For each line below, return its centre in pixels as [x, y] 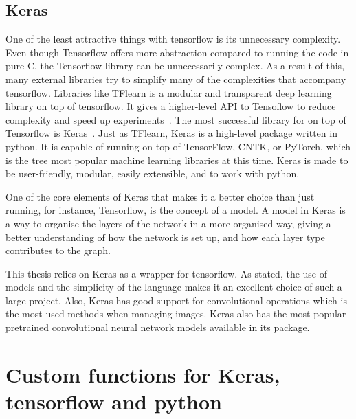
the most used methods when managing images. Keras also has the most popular [176, 314]
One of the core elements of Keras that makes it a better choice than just [160, 196]
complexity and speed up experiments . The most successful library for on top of [176, 119]
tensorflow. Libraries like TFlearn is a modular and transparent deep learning [169, 92]
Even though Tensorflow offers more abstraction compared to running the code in [177, 52]
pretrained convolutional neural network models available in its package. [158, 327]
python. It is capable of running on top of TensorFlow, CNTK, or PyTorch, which [178, 146]
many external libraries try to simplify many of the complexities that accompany [176, 79]
